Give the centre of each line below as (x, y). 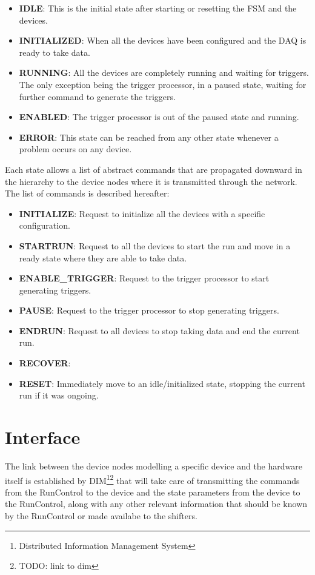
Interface (43, 437)
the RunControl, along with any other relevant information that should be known (156, 504)
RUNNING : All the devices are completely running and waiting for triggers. (164, 72)
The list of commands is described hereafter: (87, 193)
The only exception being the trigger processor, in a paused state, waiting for (163, 84)
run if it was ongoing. (59, 395)
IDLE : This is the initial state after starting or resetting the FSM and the (158, 8)
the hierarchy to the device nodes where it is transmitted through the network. (151, 181)
